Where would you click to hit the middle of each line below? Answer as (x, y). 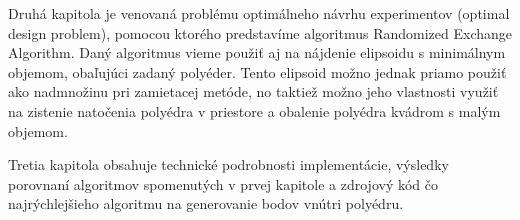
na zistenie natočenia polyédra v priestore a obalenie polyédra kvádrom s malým (254, 110)
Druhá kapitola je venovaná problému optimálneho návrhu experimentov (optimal (259, 13)
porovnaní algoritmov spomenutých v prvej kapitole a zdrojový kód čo (223, 183)
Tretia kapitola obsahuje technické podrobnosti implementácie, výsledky (228, 164)
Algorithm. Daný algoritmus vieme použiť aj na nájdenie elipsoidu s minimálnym (257, 52)
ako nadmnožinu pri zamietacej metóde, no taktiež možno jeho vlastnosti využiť (253, 91)
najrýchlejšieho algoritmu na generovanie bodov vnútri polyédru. (206, 203)
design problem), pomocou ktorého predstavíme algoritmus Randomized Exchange (260, 32)
